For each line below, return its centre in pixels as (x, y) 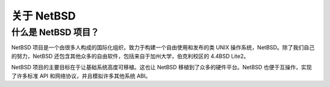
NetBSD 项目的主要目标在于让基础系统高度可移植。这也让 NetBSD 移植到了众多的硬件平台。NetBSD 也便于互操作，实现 (162, 68)
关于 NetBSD (44, 16)
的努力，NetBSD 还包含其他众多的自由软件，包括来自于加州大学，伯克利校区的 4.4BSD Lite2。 (130, 56)
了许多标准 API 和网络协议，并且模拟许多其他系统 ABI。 (81, 75)
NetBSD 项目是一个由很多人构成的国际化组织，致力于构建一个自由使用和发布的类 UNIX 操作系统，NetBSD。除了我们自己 (163, 47)
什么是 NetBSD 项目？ (55, 32)
